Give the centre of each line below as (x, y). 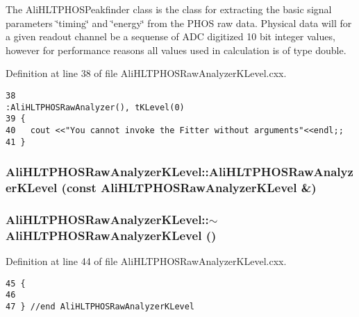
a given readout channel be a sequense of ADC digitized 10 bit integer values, (170, 36)
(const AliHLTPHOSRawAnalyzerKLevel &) (189, 188)
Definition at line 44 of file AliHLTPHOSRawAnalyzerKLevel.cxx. (146, 261)
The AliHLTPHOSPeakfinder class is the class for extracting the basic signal (169, 9)
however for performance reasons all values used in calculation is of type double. (176, 50)
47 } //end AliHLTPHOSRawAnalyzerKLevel (100, 307)
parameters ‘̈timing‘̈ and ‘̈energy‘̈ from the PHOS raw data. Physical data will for (179, 23)
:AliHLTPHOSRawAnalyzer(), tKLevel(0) (95, 107)
